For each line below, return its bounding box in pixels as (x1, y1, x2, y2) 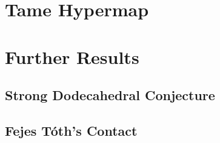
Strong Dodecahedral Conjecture (5, 86, 215, 104)
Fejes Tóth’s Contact (5, 121, 138, 139)
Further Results (5, 44, 139, 69)
